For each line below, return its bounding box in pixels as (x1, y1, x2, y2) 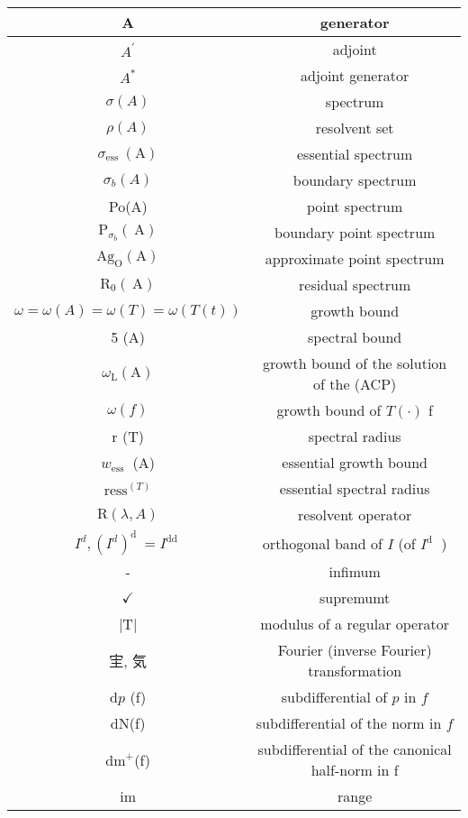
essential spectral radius (279, 478, 430, 499)
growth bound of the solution (263, 353, 447, 373)
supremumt (319, 587, 391, 608)
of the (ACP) (313, 373, 397, 394)
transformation (308, 660, 402, 681)
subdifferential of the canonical (257, 739, 452, 759)
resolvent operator (297, 504, 412, 525)
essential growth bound (282, 452, 427, 473)
